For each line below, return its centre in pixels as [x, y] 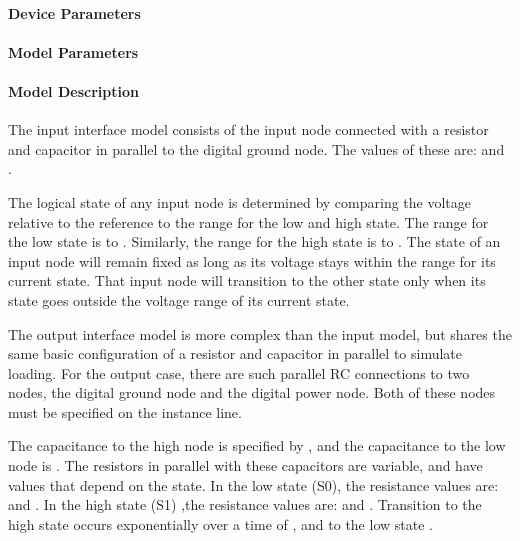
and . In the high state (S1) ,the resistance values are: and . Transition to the [245, 504]
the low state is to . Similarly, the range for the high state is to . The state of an [254, 241]
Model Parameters [73, 51]
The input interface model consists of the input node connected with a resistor [248, 129]
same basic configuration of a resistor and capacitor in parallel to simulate [235, 353]
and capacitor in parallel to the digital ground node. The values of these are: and [256, 148]
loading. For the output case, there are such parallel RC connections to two [239, 372]
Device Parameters [74, 12]
